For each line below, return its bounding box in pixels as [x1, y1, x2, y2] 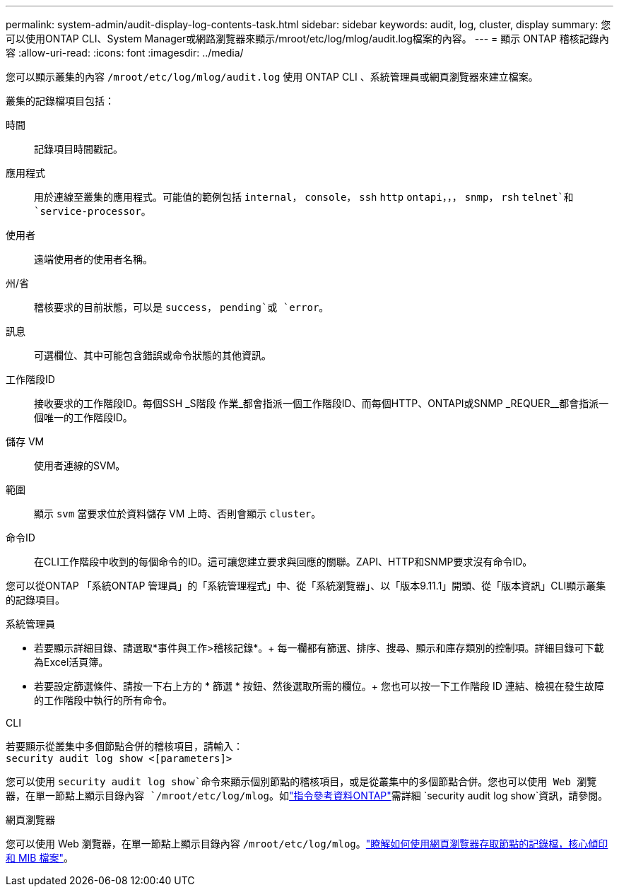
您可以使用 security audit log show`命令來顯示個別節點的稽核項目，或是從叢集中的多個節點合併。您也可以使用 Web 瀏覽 [6, 775, 597, 787]
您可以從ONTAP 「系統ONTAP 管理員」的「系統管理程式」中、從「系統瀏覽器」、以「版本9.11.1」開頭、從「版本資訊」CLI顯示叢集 [6, 580, 606, 592]
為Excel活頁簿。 [34, 656, 109, 668]
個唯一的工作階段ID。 [34, 411, 133, 423]
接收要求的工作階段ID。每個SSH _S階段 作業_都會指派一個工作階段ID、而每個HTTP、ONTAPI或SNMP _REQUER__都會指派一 [34, 397, 609, 409]
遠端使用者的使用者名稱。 [34, 253, 153, 265]
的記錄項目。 [6, 594, 65, 606]
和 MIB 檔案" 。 [6, 852, 73, 864]
